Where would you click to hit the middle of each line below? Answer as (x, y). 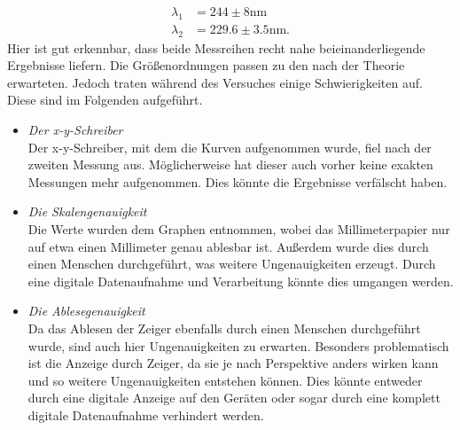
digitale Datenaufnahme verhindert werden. (146, 414)
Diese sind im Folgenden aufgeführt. (105, 100)
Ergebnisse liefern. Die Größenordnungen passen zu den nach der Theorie (206, 65)
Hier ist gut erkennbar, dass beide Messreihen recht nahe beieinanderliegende (216, 47)
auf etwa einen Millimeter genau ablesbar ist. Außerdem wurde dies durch (228, 246)
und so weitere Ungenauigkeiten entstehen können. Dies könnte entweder (225, 380)
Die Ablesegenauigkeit (86, 311)
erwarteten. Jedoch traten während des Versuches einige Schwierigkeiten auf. (215, 82)
